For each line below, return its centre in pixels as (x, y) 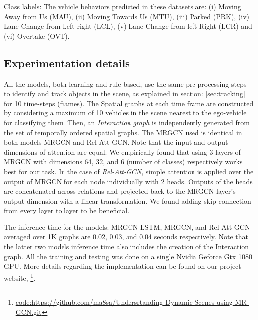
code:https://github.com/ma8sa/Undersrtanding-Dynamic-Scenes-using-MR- (132, 302)
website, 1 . (20, 277)
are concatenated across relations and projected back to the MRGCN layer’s (120, 191)
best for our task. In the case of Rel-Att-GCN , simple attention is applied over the (129, 171)
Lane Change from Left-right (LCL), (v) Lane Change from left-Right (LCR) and (128, 26)
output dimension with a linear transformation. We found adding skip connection (128, 200)
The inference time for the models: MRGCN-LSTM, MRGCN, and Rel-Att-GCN (127, 227)
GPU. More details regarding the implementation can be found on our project (123, 266)
